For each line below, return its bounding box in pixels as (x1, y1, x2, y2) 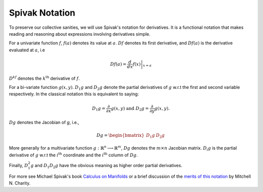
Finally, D (9, 162, 28, 168)
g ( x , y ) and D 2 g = (111, 106, 149, 112)
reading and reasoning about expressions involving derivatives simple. (9, 31, 150, 37)
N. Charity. (9, 180, 31, 186)
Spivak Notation (9, 7, 75, 18)
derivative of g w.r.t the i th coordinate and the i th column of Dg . (9, 151, 138, 158)
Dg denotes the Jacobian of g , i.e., (9, 120, 80, 126)
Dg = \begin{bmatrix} (96, 132, 145, 138)
